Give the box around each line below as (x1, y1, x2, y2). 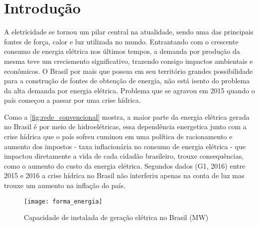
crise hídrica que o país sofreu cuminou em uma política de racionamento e (4, 131, 233, 142)
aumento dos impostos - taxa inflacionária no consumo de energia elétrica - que (4, 141, 246, 151)
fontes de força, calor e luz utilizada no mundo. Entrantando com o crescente (4, 36, 239, 46)
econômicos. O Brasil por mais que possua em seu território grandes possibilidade (4, 65, 253, 76)
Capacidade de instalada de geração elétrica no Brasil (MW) (24, 212, 209, 223)
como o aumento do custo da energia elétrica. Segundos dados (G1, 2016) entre (4, 160, 246, 171)
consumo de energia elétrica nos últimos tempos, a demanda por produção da (4, 46, 240, 56)
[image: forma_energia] (24, 198, 103, 205)
